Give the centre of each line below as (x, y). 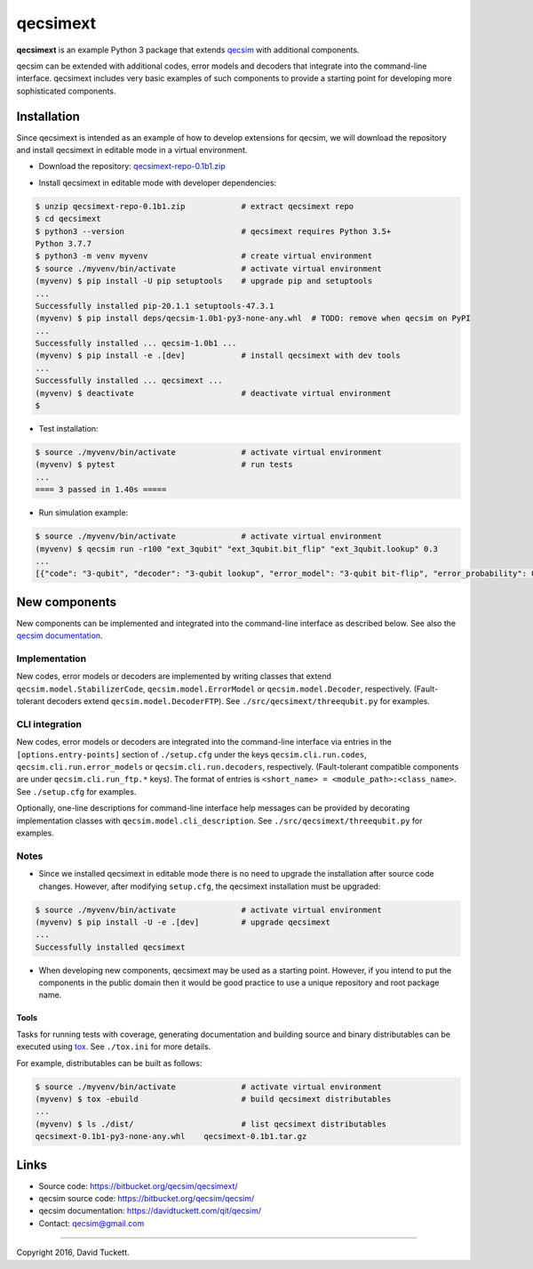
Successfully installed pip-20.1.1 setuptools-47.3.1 (155, 306)
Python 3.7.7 (64, 243)
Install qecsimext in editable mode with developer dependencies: (158, 182)
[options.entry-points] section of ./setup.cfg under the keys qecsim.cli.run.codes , (192, 754)
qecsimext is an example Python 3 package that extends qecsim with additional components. (188, 50)
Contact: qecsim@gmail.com (91, 1223)
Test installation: (68, 429)
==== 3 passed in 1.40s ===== (101, 490)
